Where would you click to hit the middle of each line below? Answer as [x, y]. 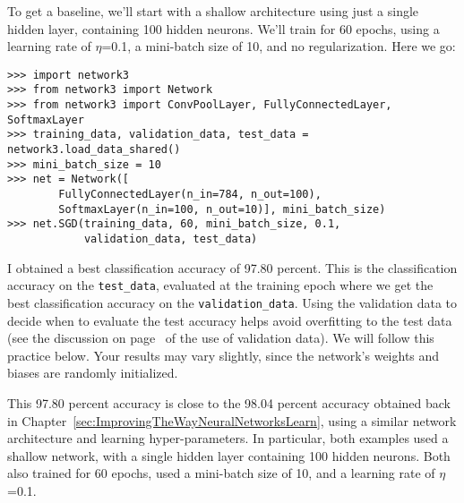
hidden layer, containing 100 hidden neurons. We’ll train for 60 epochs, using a [223, 28]
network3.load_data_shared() [94, 150]
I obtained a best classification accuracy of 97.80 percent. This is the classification [232, 267]
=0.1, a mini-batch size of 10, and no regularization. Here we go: [279, 46]
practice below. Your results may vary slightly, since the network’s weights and [223, 355]
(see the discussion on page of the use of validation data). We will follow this [221, 338]
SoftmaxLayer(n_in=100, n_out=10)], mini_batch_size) [222, 209]
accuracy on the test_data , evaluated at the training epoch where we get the [220, 285]
